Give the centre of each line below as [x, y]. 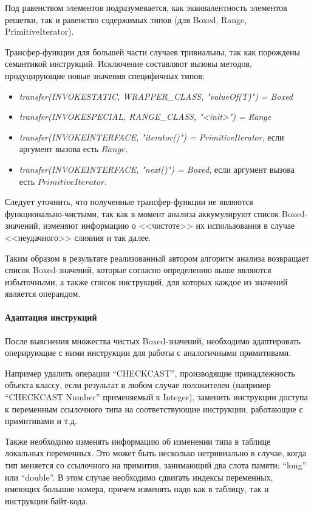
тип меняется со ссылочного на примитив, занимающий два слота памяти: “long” [156, 465]
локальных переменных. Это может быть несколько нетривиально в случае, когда [156, 453]
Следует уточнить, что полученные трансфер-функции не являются [129, 202]
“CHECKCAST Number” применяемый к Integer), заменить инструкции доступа [156, 397]
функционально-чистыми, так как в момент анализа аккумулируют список [142, 213]
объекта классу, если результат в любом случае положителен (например [138, 385]
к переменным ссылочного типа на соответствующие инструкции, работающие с [154, 408]
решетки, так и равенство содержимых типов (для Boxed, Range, [126, 19]
